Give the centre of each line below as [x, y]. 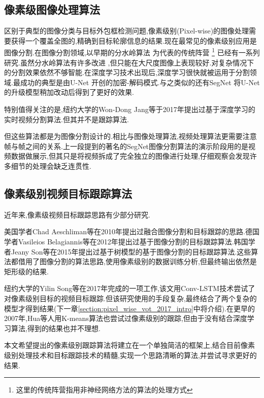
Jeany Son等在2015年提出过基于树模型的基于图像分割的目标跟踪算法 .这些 [131, 251]
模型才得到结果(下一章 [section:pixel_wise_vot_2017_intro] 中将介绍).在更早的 [130, 308]
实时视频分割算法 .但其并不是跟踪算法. [67, 119]
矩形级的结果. [26, 271]
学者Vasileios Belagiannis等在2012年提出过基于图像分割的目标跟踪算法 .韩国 [126, 241]
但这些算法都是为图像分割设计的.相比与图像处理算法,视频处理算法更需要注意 [130, 136]
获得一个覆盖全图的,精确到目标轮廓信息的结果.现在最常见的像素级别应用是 [134, 40]
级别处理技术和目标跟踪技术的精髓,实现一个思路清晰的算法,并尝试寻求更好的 [130, 355]
